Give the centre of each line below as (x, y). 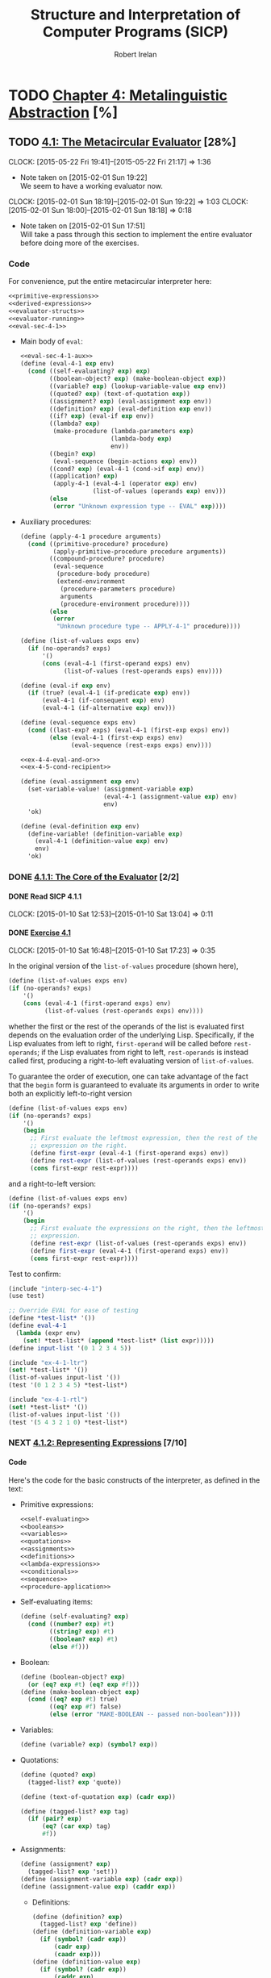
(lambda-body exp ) (141, 439)
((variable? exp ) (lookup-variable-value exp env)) (138, 386)
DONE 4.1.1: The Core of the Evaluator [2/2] (94, 877)
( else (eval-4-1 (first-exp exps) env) (116, 737)
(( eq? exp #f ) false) (86, 1707)
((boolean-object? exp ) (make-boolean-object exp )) (138, 379)
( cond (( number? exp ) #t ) (71, 1624)
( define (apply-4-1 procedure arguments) (91, 536)
